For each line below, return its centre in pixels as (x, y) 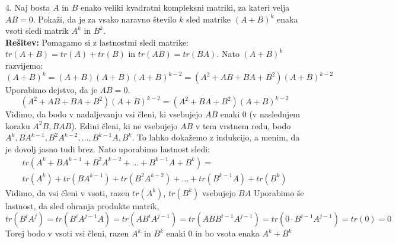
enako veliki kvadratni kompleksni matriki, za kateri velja (185, 7)
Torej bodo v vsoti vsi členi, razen (67, 233)
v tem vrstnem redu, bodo (243, 125)
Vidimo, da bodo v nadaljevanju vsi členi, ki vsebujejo (104, 114)
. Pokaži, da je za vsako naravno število (105, 19)
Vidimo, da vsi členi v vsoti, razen (68, 192)
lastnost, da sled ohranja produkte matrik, (82, 205)
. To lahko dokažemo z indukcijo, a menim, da (216, 137)
